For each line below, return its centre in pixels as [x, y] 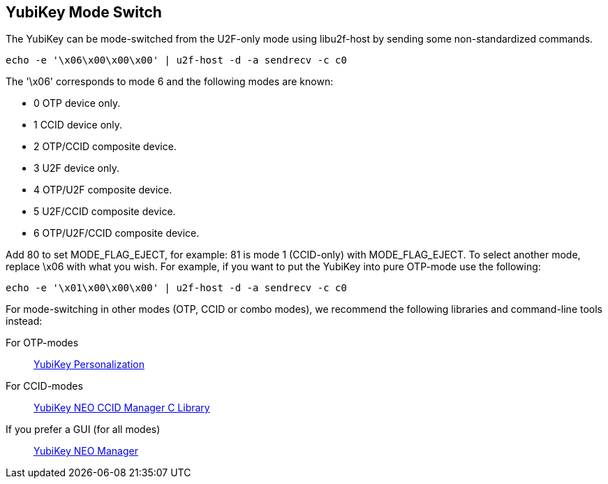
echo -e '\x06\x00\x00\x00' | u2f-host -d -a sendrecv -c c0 [176, 60]
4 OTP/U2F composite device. [103, 190]
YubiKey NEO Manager [86, 451]
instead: [24, 321]
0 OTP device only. [77, 103]
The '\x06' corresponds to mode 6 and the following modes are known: [170, 82]
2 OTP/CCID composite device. [105, 147]
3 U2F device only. [76, 168]
